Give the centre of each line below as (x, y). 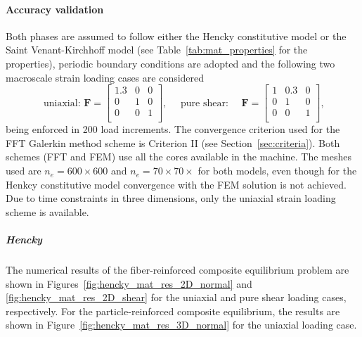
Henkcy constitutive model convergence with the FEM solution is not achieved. (176, 184)
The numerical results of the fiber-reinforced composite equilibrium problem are (177, 270)
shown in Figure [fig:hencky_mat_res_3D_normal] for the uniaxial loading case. (181, 325)
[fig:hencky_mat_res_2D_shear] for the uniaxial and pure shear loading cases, (176, 297)
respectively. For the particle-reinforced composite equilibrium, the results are (173, 311)
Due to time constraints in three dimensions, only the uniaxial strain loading (171, 198)
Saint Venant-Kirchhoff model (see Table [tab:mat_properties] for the (157, 50)
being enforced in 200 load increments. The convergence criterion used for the (173, 129)
